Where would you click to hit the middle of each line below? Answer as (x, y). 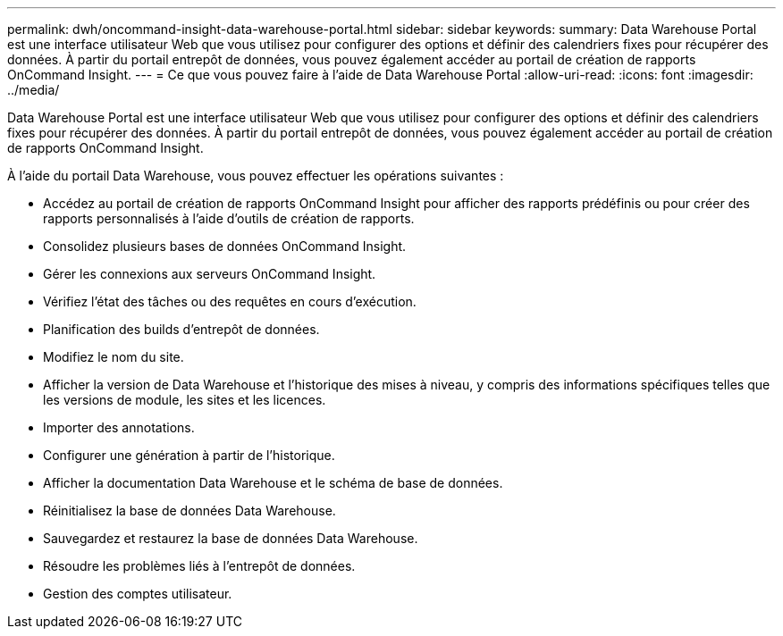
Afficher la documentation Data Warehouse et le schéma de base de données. (273, 483)
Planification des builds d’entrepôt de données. (181, 329)
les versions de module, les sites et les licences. (185, 400)
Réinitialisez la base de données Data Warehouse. (189, 510)
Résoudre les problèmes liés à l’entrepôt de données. (199, 566)
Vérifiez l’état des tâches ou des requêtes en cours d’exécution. (230, 301)
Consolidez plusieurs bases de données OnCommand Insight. (225, 246)
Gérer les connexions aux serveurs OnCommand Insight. (210, 274)
